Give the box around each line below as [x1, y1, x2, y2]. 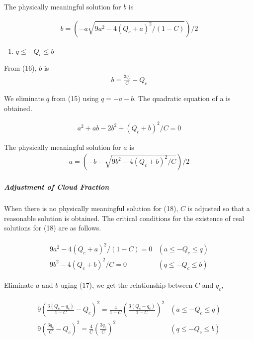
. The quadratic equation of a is [134, 93, 231, 104]
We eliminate [4, 93, 44, 104]
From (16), [4, 63, 37, 73]
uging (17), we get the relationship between [60, 279, 193, 290]
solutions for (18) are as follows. [4, 223, 101, 233]
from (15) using [51, 93, 99, 104]
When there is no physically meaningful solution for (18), [4, 203, 178, 214]
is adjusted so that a [187, 203, 250, 214]
